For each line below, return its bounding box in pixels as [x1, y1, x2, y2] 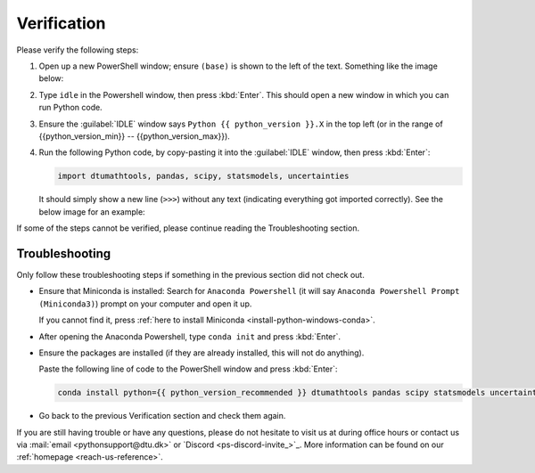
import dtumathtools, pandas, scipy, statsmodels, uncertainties [57, 171, 350, 182]
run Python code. [38, 102, 103, 113]
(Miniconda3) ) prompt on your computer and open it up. [38, 298, 252, 309]
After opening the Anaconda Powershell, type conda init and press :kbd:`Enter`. [38, 330, 342, 342]
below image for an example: [38, 206, 146, 217]
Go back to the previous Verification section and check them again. [38, 411, 286, 421]
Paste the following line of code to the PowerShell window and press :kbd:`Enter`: [38, 363, 338, 374]
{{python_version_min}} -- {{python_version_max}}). [38, 130, 231, 142]
